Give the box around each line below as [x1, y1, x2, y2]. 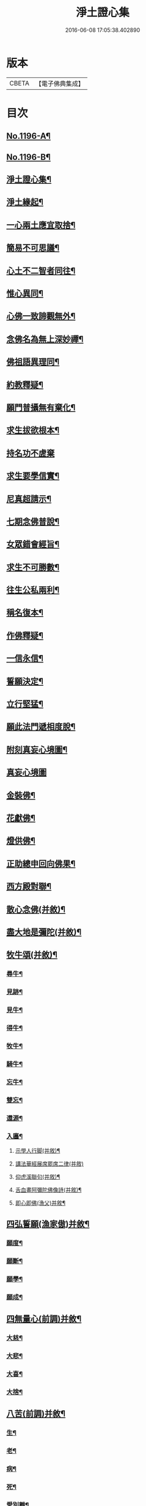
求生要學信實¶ [6, 471, 60, 481]
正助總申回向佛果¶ [6, 858, 76, 869]
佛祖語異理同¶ [6, 357, 60, 367]
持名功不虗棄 [6, 448, 55, 458]
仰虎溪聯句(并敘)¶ [15, 1173, 60, 1180]
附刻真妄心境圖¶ [6, 744, 68, 755]
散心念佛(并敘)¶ [6, 904, 66, 914]
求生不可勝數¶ [6, 562, 60, 572]
